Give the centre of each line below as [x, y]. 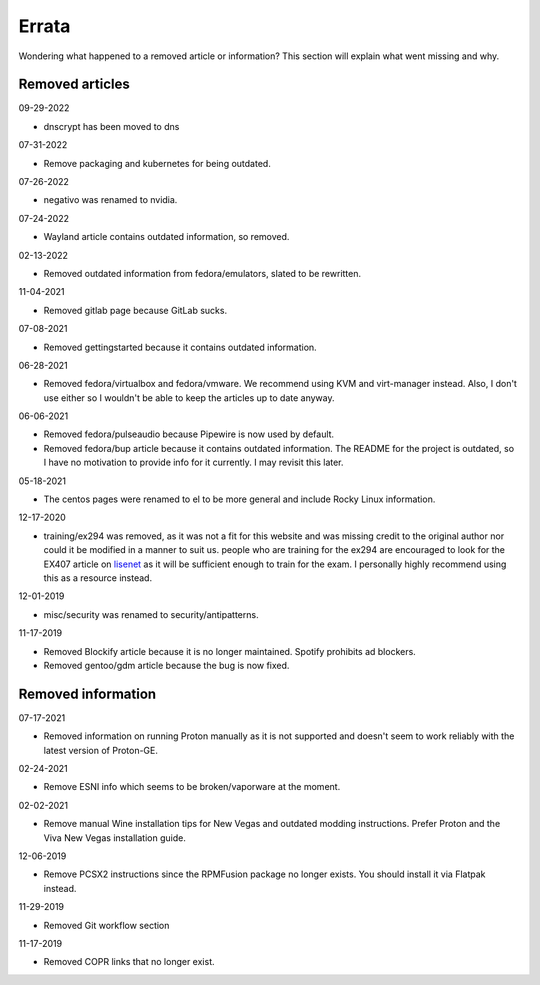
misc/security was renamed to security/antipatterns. [151, 614]
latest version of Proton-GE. [101, 750]
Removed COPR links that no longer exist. [129, 962]
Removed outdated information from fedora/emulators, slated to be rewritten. [202, 273]
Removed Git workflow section [106, 925]
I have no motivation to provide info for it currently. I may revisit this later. [193, 462]
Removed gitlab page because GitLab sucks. [135, 310]
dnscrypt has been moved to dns [111, 126]
